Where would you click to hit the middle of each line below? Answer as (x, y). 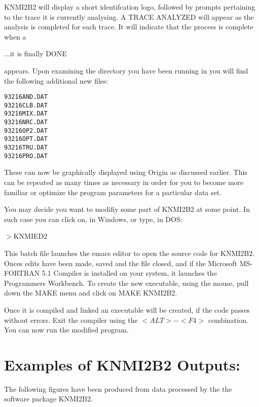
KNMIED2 (30, 236)
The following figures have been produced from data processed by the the (118, 388)
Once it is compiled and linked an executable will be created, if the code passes (127, 309)
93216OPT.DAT (26, 139)
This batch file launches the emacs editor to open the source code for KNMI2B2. (129, 253)
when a (15, 36)
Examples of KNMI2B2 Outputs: (122, 364)
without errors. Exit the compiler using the (71, 320)
